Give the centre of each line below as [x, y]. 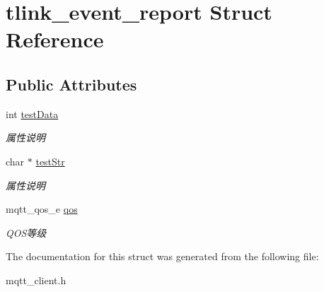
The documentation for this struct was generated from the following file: [162, 256]
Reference [55, 39]
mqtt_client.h [36, 280]
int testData [32, 113]
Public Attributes [71, 84]
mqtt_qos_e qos [42, 209]
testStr [50, 161]
